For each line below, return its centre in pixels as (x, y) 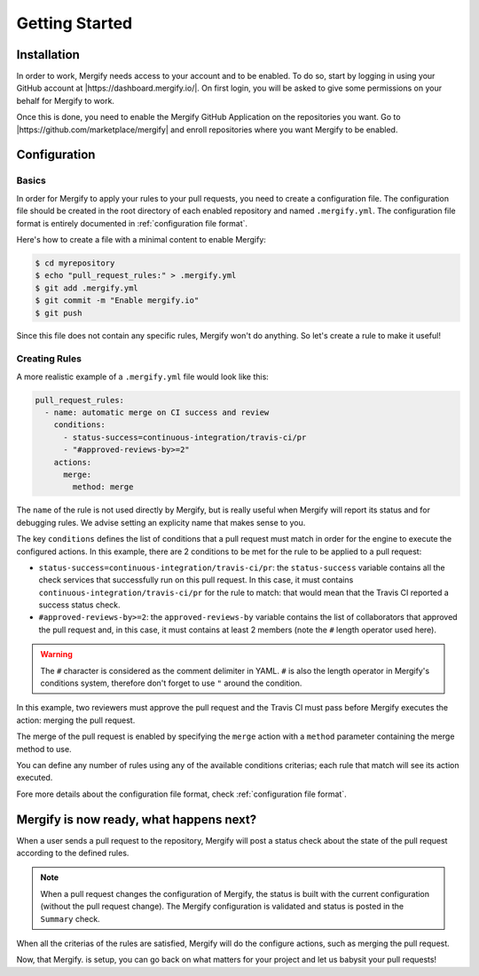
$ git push (59, 313)
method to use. (44, 749)
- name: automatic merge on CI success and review (157, 413)
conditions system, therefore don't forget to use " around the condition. (171, 683)
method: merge (103, 487)
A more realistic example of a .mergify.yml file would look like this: (143, 377)
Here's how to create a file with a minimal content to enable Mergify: (141, 239)
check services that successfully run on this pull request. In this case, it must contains (196, 580)
